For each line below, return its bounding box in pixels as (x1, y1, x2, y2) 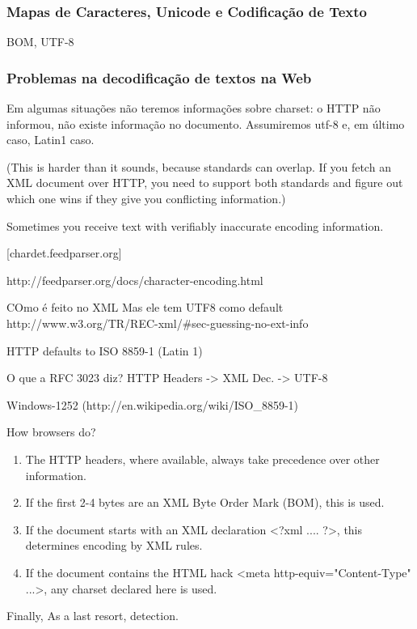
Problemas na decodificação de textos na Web (6, 67, 312, 87)
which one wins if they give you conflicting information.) (6, 190, 286, 206)
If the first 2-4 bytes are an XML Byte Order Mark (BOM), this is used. (25, 494, 385, 511)
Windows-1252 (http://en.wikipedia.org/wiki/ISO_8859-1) (6, 396, 299, 413)
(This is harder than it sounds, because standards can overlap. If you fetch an (6, 158, 391, 175)
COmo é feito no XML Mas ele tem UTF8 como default (6, 299, 284, 316)
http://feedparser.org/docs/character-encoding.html (6, 271, 263, 288)
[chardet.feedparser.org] (6, 244, 122, 261)
